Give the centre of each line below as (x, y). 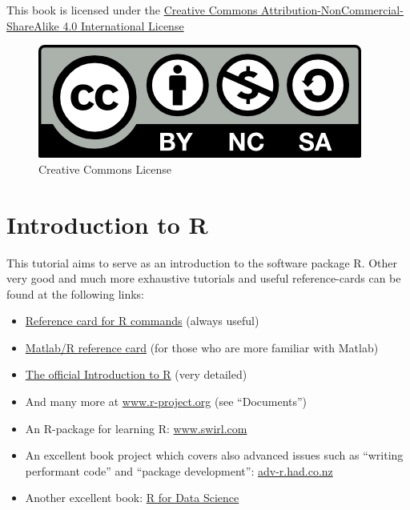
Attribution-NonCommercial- (332, 10)
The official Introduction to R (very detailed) (136, 374)
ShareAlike (33, 25)
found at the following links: (76, 293)
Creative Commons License (105, 169)
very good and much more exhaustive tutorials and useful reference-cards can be (204, 278)
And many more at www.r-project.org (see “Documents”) (166, 402)
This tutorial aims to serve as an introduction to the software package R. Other (202, 262)
